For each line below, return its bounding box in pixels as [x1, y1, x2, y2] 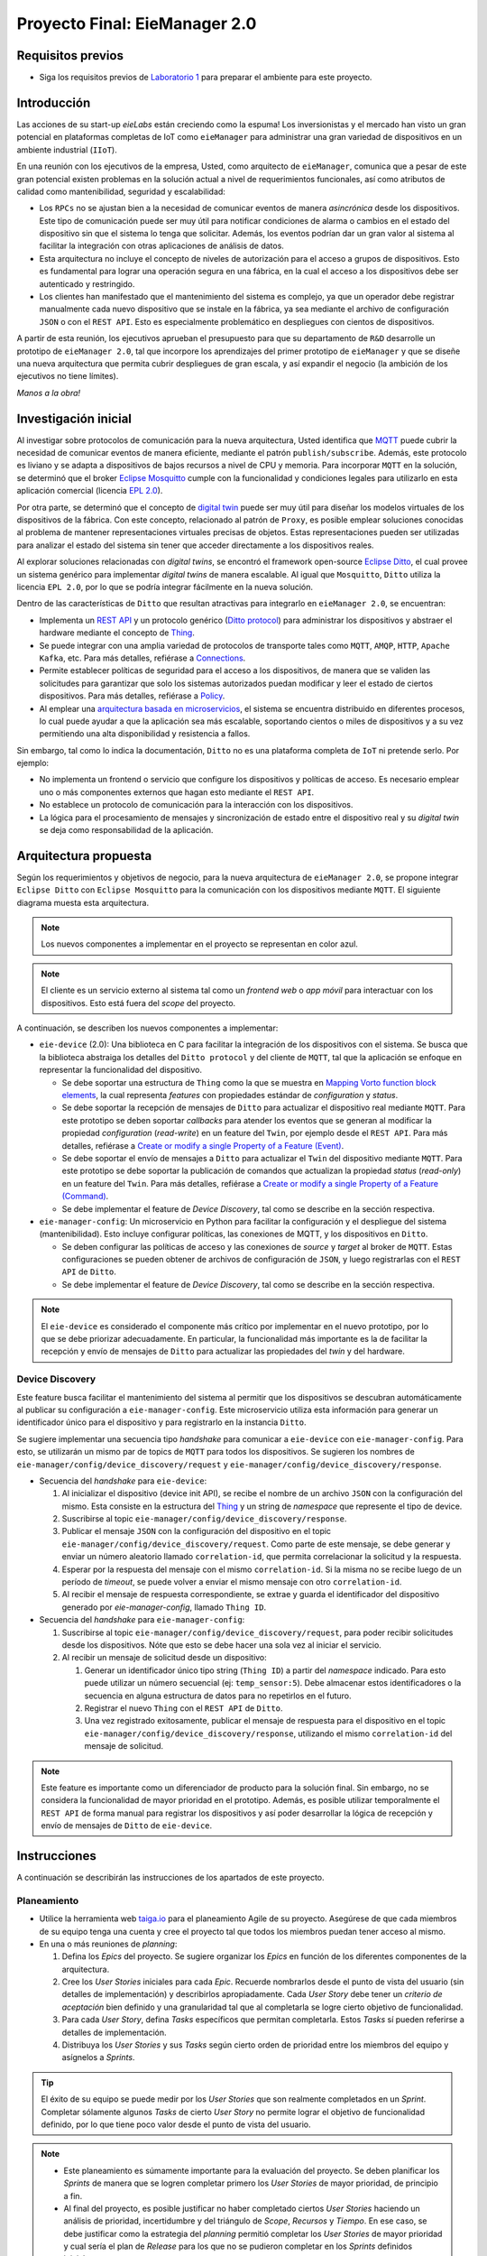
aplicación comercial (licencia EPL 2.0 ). [16, 485, 163, 496]
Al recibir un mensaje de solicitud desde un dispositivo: [61, 1652, 268, 1663]
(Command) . [61, 1191, 109, 1202]
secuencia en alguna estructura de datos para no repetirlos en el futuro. [84, 1690, 352, 1701]
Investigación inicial [16, 411, 133, 426]
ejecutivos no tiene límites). [16, 371, 119, 382]
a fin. [63, 2190, 83, 2201]
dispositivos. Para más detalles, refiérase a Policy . [39, 690, 225, 701]
